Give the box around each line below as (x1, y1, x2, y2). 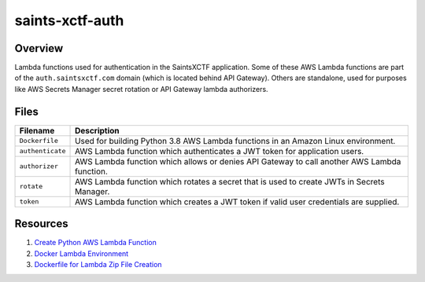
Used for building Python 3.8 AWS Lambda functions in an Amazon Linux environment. (75, 135, 396, 146)
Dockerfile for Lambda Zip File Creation (34, 260, 162, 269)
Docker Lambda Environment (34, 248, 129, 258)
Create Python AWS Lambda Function (34, 238, 157, 247)
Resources (14, 217, 68, 231)
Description (75, 125, 120, 136)
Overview (14, 42, 64, 55)
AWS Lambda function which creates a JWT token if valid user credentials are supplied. (75, 196, 400, 207)
